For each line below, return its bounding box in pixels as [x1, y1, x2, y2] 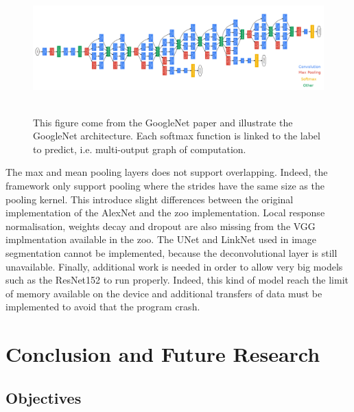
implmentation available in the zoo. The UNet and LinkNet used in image [5, 232, 316, 247]
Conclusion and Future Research [5, 340, 320, 368]
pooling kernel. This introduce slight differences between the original [5, 192, 294, 206]
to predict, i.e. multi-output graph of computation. [33, 141, 246, 156]
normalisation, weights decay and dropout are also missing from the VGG [5, 218, 316, 233]
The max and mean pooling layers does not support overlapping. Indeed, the [5, 165, 328, 179]
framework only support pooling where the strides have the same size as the [5, 178, 324, 192]
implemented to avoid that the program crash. [5, 299, 200, 314]
